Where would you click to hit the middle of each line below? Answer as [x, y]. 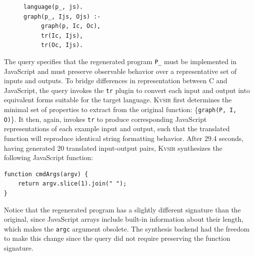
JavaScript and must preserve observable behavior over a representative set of [120, 71]
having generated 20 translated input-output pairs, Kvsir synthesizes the [113, 148]
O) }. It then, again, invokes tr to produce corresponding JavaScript [105, 119]
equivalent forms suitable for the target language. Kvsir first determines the [118, 100]
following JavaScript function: [48, 157]
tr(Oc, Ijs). [62, 45]
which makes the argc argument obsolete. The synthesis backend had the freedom [127, 228]
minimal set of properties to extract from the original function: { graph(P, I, [120, 109]
